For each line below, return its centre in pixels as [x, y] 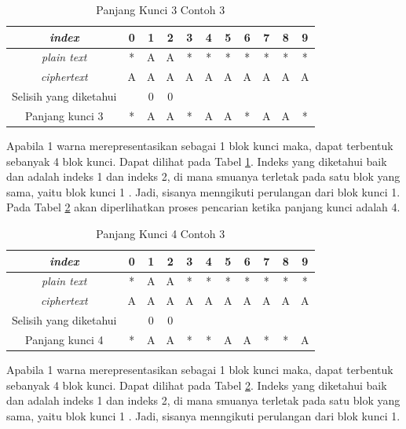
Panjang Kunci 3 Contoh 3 [161, 9]
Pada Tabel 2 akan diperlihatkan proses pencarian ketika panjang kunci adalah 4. [203, 207]
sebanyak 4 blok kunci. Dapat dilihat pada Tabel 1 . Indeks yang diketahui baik [197, 161]
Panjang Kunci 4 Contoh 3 [161, 234]
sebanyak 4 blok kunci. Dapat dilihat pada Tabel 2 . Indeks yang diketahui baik [197, 385]
